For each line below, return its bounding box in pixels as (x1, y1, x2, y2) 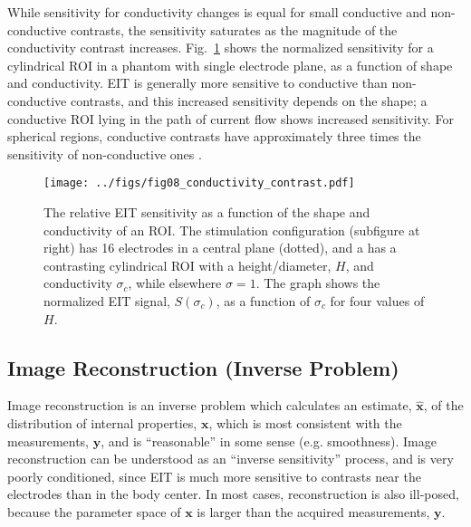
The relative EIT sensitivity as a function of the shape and (43, 203, 370, 221)
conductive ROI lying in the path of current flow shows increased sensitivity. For (7, 109, 454, 128)
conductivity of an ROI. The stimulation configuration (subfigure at (43, 220, 420, 239)
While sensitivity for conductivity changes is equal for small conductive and (7, 3, 427, 21)
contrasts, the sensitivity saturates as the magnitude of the (70, 20, 398, 39)
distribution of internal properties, (7, 413, 197, 432)
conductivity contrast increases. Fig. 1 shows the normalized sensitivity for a (7, 38, 434, 57)
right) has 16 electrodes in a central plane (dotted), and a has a (43, 238, 397, 257)
